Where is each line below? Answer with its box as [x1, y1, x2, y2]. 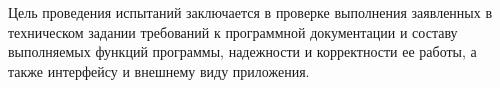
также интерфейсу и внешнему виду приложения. [8, 60, 310, 81]
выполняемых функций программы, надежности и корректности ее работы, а [8, 41, 477, 62]
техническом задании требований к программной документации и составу [8, 21, 458, 42]
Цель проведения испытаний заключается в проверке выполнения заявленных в [8, 2, 493, 22]
